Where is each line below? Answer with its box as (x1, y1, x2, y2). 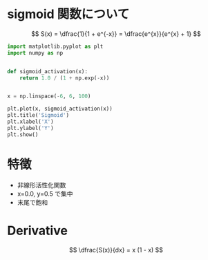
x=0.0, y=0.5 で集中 (17, 189, 73, 198)
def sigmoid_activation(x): (7, 68, 88, 75)
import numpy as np (7, 49, 64, 56)
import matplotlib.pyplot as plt (7, 43, 104, 50)
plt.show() (7, 131, 39, 138)
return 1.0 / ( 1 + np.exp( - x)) (19, 74, 110, 82)
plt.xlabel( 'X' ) (7, 118, 54, 125)
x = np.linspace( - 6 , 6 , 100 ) (7, 93, 91, 100)
